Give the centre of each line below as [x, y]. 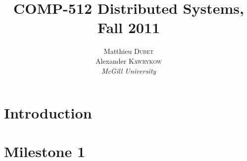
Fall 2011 [129, 27]
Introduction [48, 113]
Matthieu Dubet [129, 51]
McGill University [129, 70]
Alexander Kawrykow [129, 60]
